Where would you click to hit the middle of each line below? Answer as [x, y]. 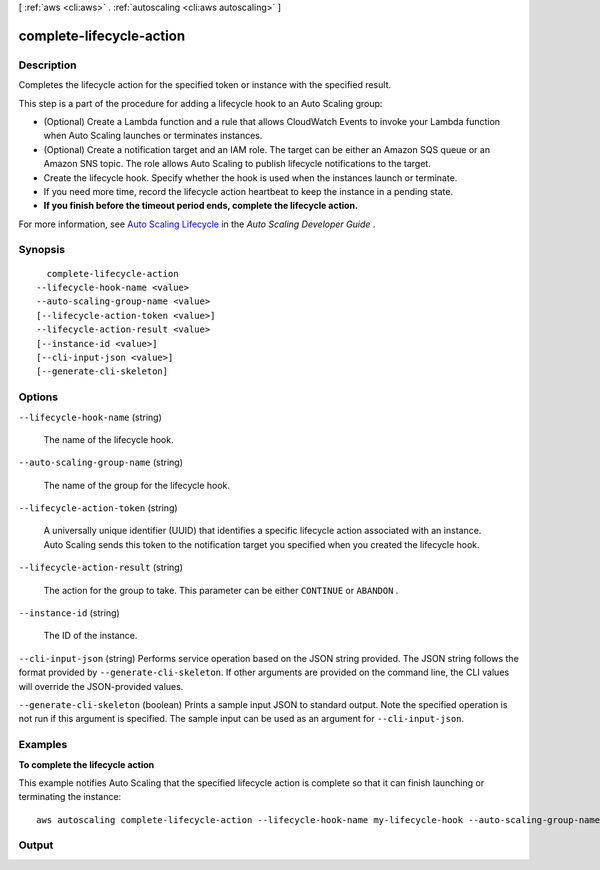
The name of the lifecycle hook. [108, 439]
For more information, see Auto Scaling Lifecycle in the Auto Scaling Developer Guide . [197, 224]
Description [47, 65]
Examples [43, 745]
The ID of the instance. [90, 636]
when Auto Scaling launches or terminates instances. [153, 136]
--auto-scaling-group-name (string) [101, 462]
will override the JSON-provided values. [101, 686]
